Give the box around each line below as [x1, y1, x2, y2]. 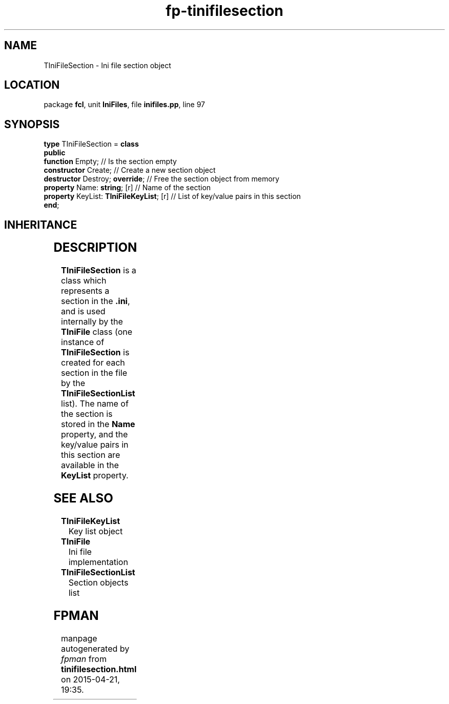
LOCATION [4, 78, 60, 92]
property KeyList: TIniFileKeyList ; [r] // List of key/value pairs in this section [44, 192, 301, 201]
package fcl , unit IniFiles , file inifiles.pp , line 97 [44, 100, 205, 109]
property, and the [61, 429, 128, 440]
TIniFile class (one [61, 327, 133, 337]
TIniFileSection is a [61, 265, 136, 276]
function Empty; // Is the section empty [44, 157, 177, 166]
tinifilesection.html [61, 663, 137, 674]
